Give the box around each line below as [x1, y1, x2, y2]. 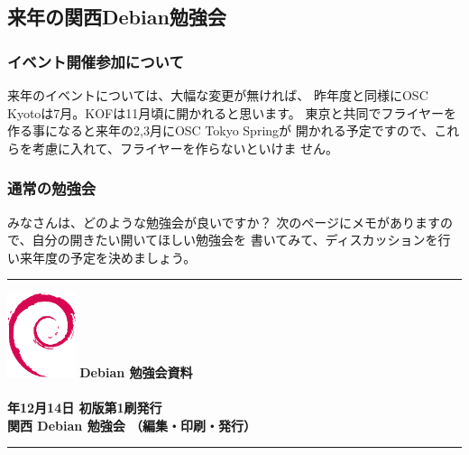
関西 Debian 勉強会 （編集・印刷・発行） [7, 415, 256, 434]
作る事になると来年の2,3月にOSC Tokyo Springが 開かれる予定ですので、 [7, 121, 435, 140]
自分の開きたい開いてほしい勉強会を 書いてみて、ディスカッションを [32, 230, 438, 249]
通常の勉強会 [7, 177, 97, 200]
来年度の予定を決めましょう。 [19, 247, 197, 266]
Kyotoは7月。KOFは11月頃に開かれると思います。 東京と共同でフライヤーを [7, 103, 457, 122]
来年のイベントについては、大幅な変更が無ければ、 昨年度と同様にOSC [7, 86, 428, 104]
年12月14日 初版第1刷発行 [7, 398, 162, 417]
